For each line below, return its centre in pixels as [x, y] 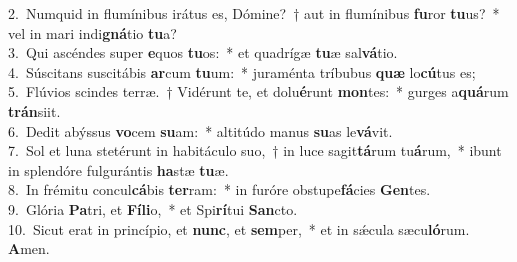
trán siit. [34, 110]
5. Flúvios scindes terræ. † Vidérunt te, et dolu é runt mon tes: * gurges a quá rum [258, 91]
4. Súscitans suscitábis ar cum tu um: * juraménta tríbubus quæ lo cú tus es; [242, 71]
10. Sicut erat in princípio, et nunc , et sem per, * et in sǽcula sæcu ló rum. [239, 228]
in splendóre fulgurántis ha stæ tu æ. [118, 169]
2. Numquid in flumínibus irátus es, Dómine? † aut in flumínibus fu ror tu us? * [254, 13]
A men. [29, 248]
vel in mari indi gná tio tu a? [92, 32]
